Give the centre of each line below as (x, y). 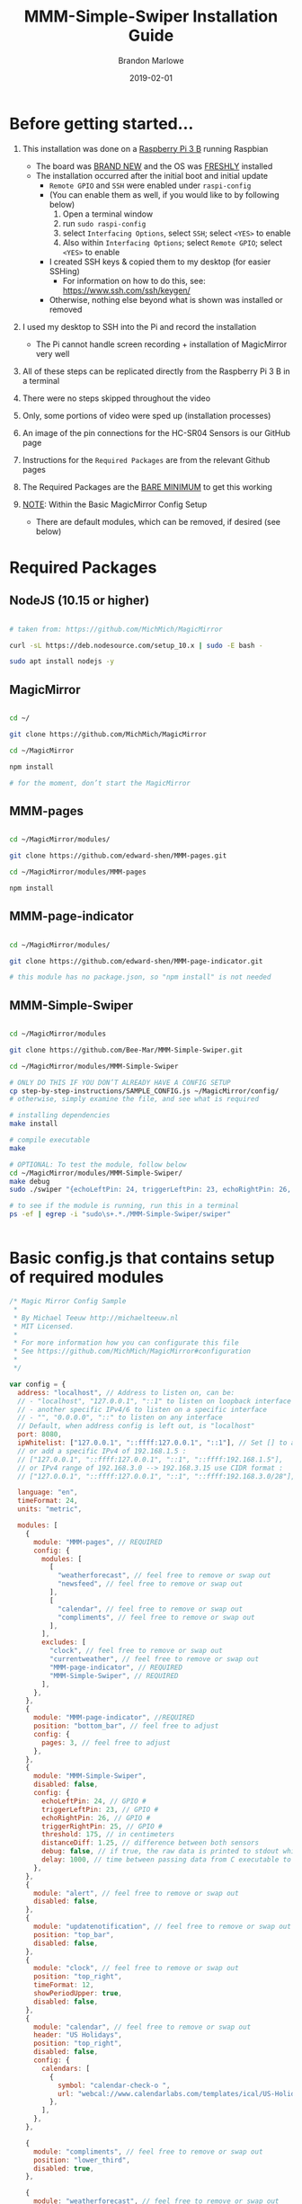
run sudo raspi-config (104, 223)
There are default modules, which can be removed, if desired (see (158, 521)
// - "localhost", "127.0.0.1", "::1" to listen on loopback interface (155, 1401)
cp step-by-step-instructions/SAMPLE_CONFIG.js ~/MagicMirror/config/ (144, 1091)
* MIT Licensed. (44, 1326)
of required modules (87, 1277)
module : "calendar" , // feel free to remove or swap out (142, 2027)
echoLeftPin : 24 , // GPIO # (94, 1801)
